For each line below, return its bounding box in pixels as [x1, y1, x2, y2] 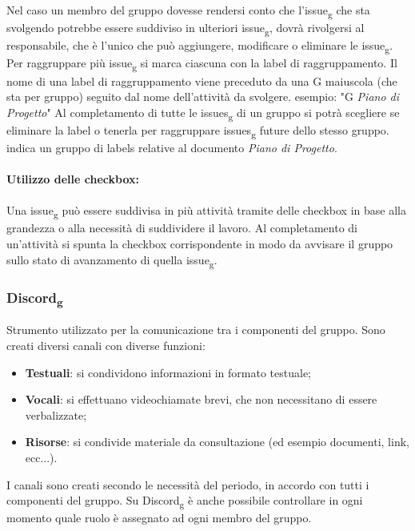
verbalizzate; [25, 406, 87, 423]
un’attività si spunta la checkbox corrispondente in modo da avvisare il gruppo [6, 235, 393, 252]
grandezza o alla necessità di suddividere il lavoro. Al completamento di [6, 219, 357, 236]
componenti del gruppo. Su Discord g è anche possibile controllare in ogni [6, 492, 363, 510]
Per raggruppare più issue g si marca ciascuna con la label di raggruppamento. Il [6, 54, 397, 74]
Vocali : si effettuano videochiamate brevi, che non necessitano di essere [25, 391, 377, 408]
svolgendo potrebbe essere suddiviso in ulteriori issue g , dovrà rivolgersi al [6, 19, 365, 38]
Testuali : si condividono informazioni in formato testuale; [25, 364, 312, 380]
